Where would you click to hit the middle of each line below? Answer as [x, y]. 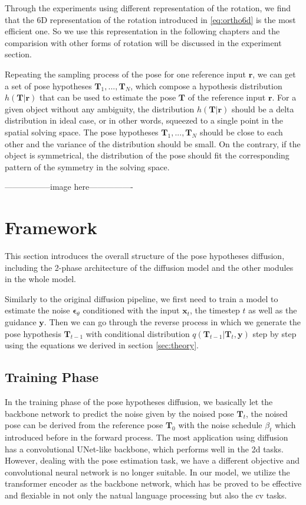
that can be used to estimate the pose [108, 97]
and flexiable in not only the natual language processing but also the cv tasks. [146, 495]
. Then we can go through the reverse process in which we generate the [172, 322]
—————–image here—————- [69, 187]
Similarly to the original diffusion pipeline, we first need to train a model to [142, 298]
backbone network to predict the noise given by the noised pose [119, 413]
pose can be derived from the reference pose [84, 425]
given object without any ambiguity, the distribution [100, 109]
